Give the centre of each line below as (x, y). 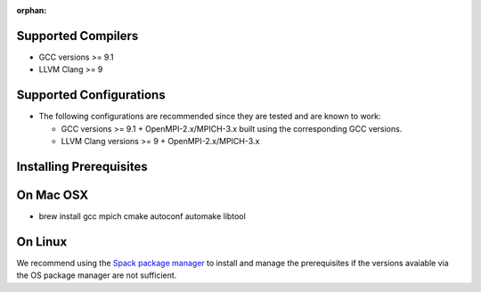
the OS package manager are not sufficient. (97, 275)
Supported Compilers (77, 36)
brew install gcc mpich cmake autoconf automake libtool (143, 216)
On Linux (42, 242)
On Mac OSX (53, 195)
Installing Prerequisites (82, 166)
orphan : (32, 10)
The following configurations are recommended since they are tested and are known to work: (210, 117)
